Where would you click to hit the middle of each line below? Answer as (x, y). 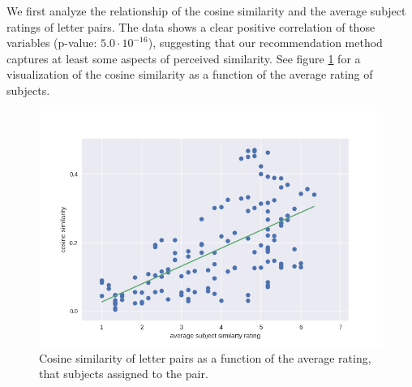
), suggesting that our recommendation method (265, 43)
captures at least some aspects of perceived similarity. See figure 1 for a (184, 58)
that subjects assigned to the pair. (124, 374)
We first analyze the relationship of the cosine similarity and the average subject (206, 11)
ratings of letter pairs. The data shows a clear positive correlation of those (191, 26)
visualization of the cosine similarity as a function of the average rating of (190, 74)
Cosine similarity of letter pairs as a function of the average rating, (205, 357)
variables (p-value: (52, 43)
